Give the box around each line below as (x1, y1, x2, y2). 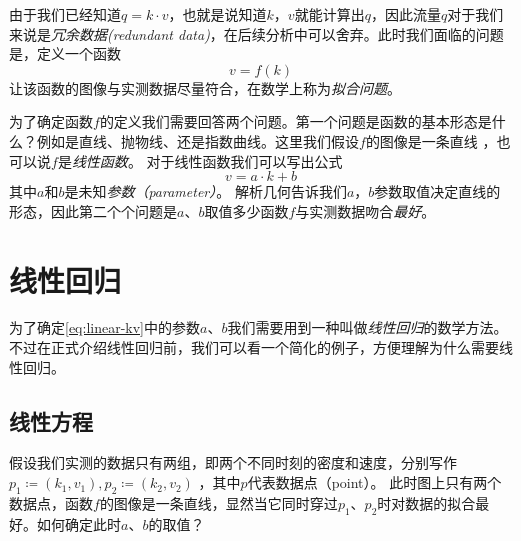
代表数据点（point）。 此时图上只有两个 (247, 472, 502, 493)
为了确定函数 (9, 111, 93, 132)
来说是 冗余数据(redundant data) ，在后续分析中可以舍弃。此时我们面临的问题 (9, 23, 504, 44)
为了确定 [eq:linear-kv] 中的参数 (9, 317, 201, 338)
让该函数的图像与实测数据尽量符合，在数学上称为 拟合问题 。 (9, 77, 401, 98)
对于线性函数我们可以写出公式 (146, 150, 343, 171)
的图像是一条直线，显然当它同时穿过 (99, 492, 338, 513)
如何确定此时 (36, 513, 121, 534)
